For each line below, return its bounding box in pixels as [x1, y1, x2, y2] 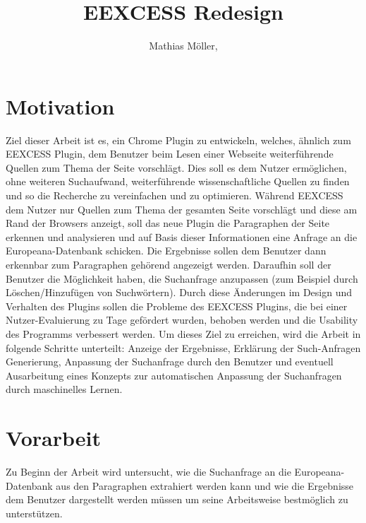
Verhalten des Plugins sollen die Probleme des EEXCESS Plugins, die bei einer [6, 298, 348, 313]
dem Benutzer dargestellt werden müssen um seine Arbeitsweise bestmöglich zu [6, 492, 348, 507]
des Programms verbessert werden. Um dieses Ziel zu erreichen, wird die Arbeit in [6, 326, 361, 341]
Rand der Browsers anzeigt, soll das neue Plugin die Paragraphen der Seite [6, 216, 330, 230]
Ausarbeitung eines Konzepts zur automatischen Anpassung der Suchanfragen [6, 368, 342, 382]
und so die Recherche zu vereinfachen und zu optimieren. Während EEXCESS [6, 188, 343, 203]
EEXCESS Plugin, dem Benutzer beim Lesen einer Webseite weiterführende [6, 146, 334, 161]
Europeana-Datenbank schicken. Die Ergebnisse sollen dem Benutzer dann [6, 243, 327, 258]
